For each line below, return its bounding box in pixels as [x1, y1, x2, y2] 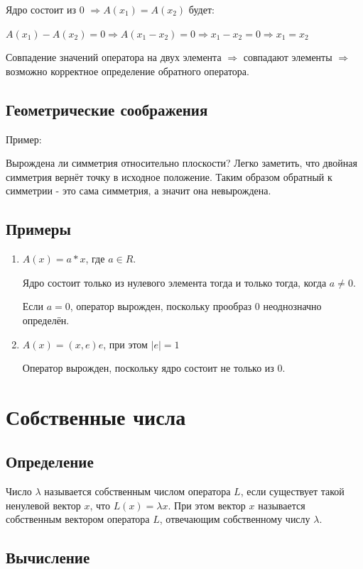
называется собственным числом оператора [44, 484, 231, 499]
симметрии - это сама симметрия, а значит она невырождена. [6, 183, 271, 198]
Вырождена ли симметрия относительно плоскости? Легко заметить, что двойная [6, 155, 357, 170]
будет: [188, 2, 215, 16]
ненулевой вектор [6, 497, 81, 512]
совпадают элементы [243, 50, 332, 65]
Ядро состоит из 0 [6, 2, 85, 16]
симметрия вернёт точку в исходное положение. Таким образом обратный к [6, 169, 332, 184]
